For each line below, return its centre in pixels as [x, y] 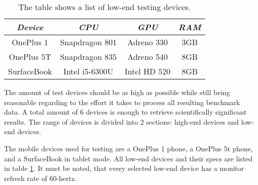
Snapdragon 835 [88, 57]
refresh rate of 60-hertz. [40, 178]
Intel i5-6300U [89, 71]
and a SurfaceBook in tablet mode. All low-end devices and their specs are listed [128, 158]
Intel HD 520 [147, 71]
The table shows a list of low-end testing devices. [105, 7]
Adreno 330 [148, 42]
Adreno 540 [148, 57]
